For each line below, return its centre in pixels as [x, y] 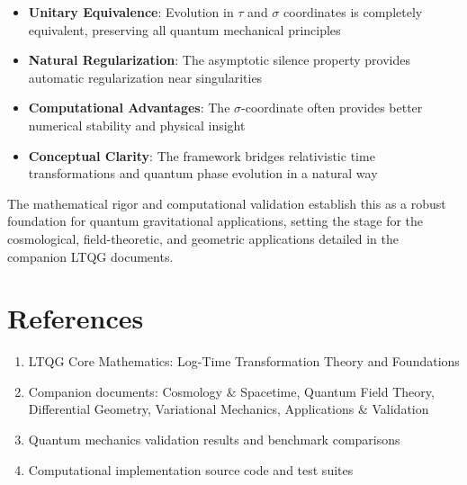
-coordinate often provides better [332, 108]
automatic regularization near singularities [145, 77]
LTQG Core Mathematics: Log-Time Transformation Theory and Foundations [244, 361]
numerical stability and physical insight [137, 125]
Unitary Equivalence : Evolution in [131, 12]
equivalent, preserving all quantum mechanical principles [184, 29]
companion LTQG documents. [90, 256]
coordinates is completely [353, 12]
